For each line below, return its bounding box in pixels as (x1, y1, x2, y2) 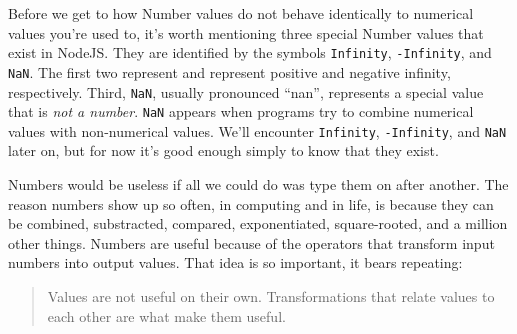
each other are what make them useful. (47, 305, 286, 326)
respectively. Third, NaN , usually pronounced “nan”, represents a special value (8, 81, 484, 102)
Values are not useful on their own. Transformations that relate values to (47, 286, 495, 307)
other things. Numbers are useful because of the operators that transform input (8, 232, 495, 253)
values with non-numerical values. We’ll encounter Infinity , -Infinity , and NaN (8, 120, 507, 141)
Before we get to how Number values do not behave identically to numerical (8, 3, 474, 23)
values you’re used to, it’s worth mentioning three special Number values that (8, 22, 484, 43)
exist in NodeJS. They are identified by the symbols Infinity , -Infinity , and (8, 42, 492, 63)
